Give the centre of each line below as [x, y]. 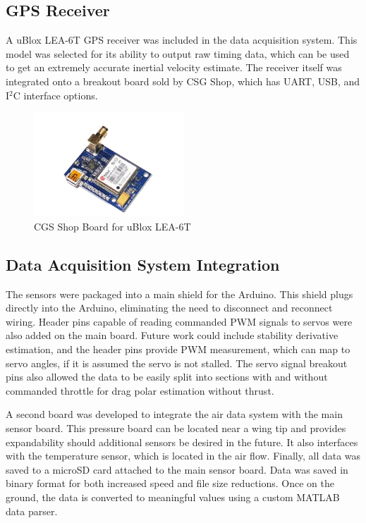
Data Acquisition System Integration [143, 264]
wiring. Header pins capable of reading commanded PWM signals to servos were [179, 321]
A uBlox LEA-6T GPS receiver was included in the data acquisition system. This [182, 40]
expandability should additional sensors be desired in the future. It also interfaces [182, 442]
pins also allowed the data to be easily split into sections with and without [167, 377]
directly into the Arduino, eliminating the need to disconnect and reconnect [169, 308]
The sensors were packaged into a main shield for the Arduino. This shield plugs [179, 294]
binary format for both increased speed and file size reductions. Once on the [170, 483]
